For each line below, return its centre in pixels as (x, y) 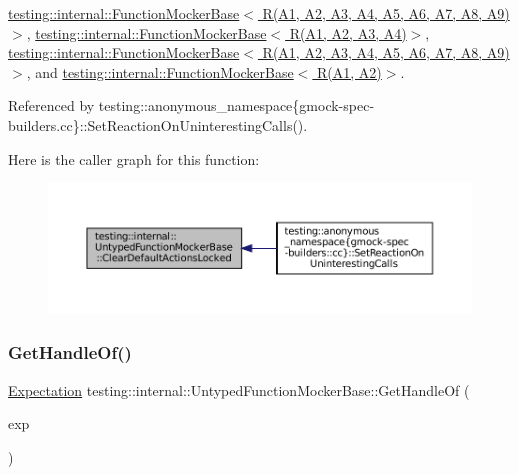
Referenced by (51, 105)
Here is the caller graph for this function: (134, 158)
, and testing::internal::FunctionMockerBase (160, 71)
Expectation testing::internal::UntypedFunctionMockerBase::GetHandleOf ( (239, 389)
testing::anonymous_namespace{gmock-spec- (236, 105)
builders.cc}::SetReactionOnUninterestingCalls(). (158, 124)
